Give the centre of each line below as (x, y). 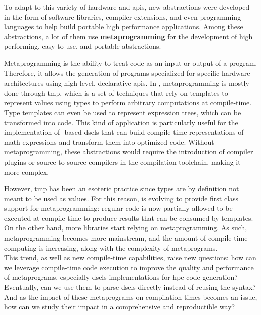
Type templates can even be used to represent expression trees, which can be (123, 112)
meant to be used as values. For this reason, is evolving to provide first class (121, 198)
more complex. (27, 171)
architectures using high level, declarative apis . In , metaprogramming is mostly (127, 83)
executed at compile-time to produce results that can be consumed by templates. (129, 218)
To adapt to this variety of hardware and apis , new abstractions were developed (127, 7)
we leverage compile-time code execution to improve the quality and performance (129, 267)
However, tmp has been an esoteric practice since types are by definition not (122, 188)
